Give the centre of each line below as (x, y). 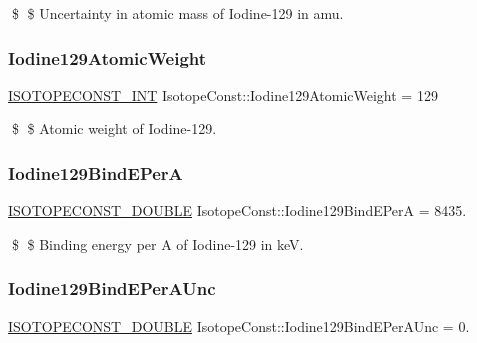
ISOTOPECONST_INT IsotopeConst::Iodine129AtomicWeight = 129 (223, 94)
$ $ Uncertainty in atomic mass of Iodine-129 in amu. (177, 13)
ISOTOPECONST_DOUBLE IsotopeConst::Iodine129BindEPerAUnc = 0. (239, 325)
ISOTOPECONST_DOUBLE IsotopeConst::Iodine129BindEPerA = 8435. (237, 210)
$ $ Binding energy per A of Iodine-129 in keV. (157, 243)
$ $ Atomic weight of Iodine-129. (114, 128)
